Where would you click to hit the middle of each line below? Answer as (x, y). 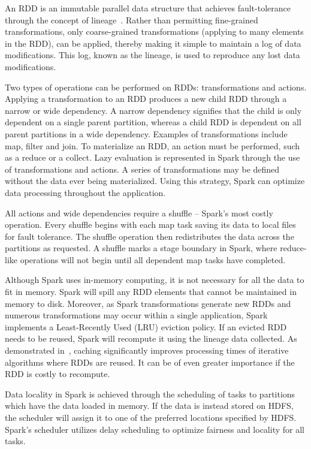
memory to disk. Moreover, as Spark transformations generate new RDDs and (148, 303)
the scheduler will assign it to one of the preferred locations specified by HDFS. (151, 417)
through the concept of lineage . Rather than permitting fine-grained (132, 19)
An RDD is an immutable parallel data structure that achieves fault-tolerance (148, 8)
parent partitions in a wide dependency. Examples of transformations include (146, 133)
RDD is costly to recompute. (58, 374)
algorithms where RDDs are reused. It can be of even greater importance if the (150, 362)
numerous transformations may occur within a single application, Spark (136, 315)
